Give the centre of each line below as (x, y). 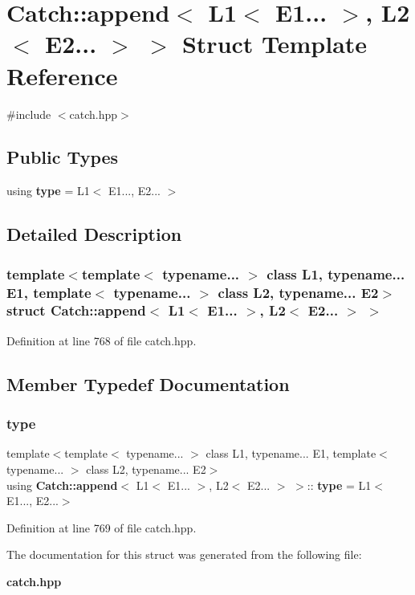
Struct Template (275, 44)
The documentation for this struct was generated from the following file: (184, 554)
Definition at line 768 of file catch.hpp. (102, 340)
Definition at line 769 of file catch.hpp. (102, 527)
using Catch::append (62, 485)
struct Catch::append (76, 310)
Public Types (63, 157)
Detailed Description (94, 234)
